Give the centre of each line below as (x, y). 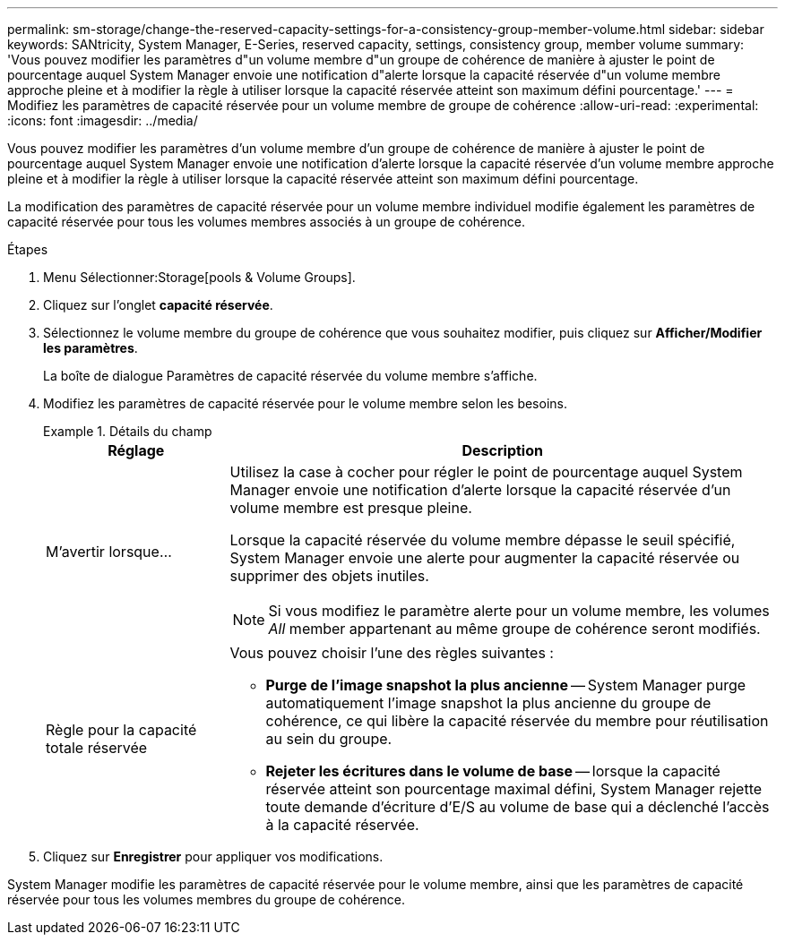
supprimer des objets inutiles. (329, 576)
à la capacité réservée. (342, 825)
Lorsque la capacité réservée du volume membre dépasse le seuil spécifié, (483, 540)
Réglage (136, 450)
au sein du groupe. (329, 739)
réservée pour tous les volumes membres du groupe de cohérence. (207, 899)
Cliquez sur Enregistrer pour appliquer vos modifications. (213, 856)
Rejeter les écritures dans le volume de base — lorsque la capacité (493, 771)
